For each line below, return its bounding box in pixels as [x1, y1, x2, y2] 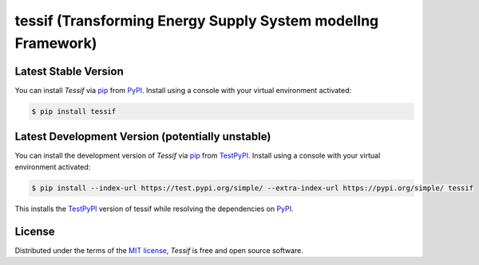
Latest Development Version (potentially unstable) [14, 130, 271, 143]
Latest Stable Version [14, 64, 124, 78]
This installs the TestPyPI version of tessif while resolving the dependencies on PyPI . [14, 204, 295, 213]
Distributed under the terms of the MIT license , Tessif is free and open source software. [14, 245, 303, 255]
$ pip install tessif [31, 107, 117, 115]
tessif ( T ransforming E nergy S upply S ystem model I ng [14, 12, 379, 29]
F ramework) [14, 34, 97, 52]
